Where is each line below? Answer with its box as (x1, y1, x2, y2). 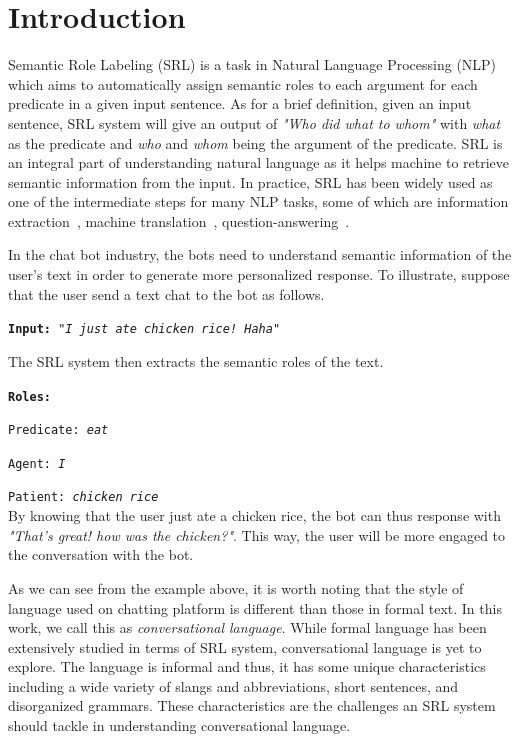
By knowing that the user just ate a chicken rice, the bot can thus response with (8, 505, 501, 526)
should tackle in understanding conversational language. (8, 715, 351, 736)
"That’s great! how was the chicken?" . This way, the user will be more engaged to (8, 524, 506, 545)
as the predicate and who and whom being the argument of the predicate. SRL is (8, 132, 503, 153)
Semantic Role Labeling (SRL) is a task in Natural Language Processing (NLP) (8, 54, 497, 75)
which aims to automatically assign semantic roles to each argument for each (8, 73, 478, 94)
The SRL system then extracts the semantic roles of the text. (8, 350, 384, 371)
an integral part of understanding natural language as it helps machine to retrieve (8, 152, 510, 173)
